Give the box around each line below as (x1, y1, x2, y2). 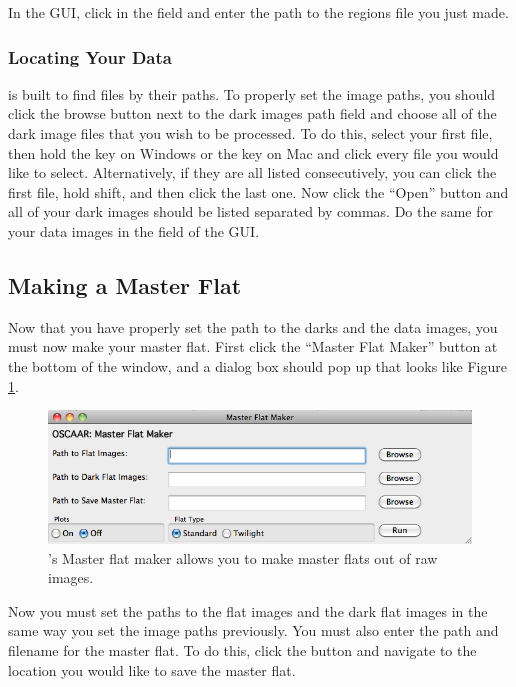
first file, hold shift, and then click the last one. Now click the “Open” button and (8, 181, 509, 202)
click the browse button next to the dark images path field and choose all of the (8, 103, 497, 124)
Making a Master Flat (8, 269, 242, 300)
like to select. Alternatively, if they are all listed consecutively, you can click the (8, 162, 497, 183)
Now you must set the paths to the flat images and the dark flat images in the (8, 600, 488, 621)
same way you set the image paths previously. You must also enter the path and (8, 620, 499, 641)
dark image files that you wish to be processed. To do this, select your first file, (8, 123, 493, 143)
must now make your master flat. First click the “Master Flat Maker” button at (8, 336, 498, 357)
